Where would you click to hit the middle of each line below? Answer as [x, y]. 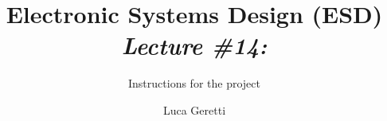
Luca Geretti [194, 109]
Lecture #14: [194, 45]
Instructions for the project [194, 83]
